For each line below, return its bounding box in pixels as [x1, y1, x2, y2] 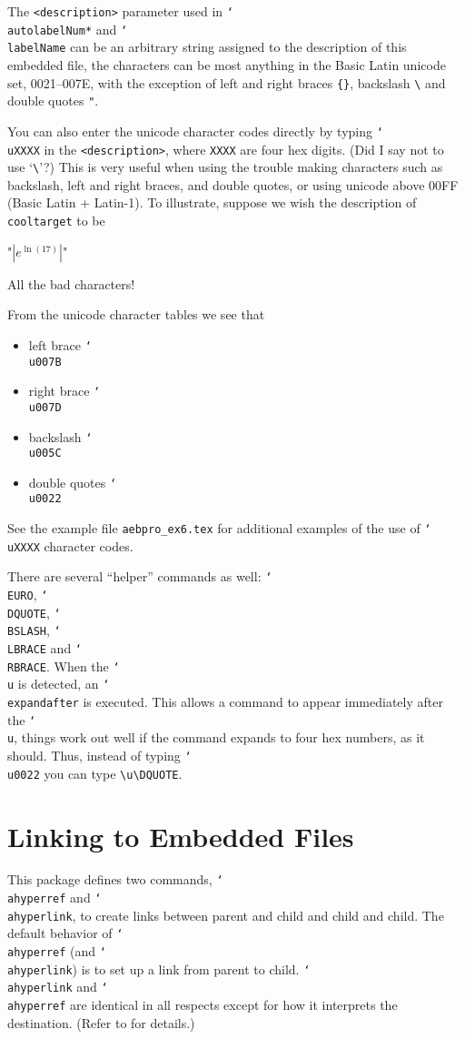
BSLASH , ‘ [7, 620, 61, 640]
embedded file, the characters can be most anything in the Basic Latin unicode [7, 55, 446, 74]
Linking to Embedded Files [7, 817, 354, 854]
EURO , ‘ [7, 585, 48, 604]
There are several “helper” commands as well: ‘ [7, 567, 272, 586]
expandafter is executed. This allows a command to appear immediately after [7, 692, 443, 711]
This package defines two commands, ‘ [7, 870, 223, 889]
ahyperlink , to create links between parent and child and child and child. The [7, 905, 444, 924]
